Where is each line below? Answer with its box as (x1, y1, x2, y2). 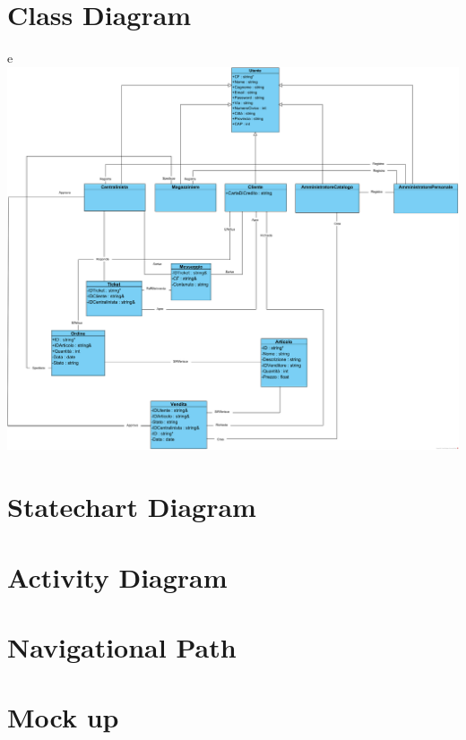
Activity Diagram (7, 558, 228, 595)
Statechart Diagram (7, 488, 256, 525)
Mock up (7, 699, 119, 736)
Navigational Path (7, 628, 237, 665)
